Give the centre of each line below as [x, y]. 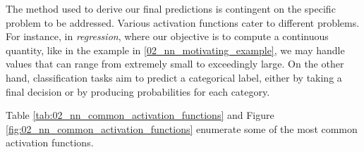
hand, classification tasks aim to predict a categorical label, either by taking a [174, 77]
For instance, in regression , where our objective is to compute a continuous [167, 36]
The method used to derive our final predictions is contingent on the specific [171, 8]
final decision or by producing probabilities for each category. [138, 91]
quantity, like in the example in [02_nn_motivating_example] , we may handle [175, 50]
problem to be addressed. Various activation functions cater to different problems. [183, 22]
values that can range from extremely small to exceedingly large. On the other [175, 64]
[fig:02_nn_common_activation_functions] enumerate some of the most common [182, 128]
